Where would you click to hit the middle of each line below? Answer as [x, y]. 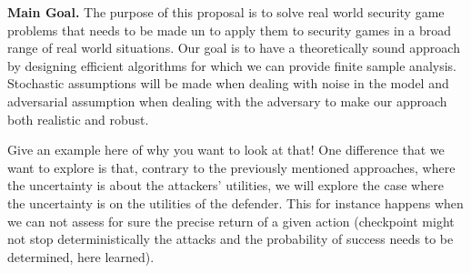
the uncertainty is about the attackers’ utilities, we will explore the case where [225, 185]
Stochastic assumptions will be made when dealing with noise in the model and [228, 83]
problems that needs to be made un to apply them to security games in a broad [230, 30]
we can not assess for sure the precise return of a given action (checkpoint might [231, 221]
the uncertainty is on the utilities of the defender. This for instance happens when [235, 202]
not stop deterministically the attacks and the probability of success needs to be [230, 239]
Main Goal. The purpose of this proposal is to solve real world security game [226, 12]
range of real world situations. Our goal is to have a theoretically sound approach [234, 48]
